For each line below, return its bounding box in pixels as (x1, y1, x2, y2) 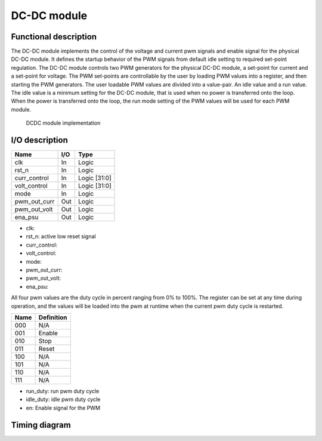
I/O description (11, 135, 68, 145)
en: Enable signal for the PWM (26, 404, 101, 411)
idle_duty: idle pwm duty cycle (26, 396, 101, 403)
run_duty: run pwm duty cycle (26, 388, 100, 394)
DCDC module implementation (26, 119, 101, 127)
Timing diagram (11, 420, 71, 430)
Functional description (11, 32, 97, 42)
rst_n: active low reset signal (26, 233, 96, 240)
